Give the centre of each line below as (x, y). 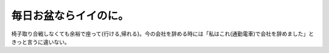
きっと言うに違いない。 (41, 42)
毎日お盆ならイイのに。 (70, 16)
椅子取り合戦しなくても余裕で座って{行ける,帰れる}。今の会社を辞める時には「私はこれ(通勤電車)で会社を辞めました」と (163, 34)
